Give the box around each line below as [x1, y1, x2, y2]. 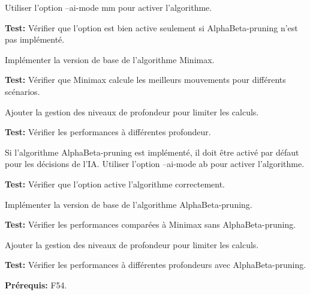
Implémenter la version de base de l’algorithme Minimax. [5, 53, 215, 65]
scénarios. [5, 85, 40, 97]
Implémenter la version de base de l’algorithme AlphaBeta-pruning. [5, 198, 252, 210]
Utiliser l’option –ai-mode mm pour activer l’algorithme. [5, 1, 212, 13]
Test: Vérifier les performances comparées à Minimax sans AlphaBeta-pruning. [5, 218, 296, 231]
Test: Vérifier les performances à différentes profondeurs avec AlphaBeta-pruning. [5, 258, 306, 271]
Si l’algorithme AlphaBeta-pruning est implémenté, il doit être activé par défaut [5, 145, 299, 158]
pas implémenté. [5, 33, 65, 46]
